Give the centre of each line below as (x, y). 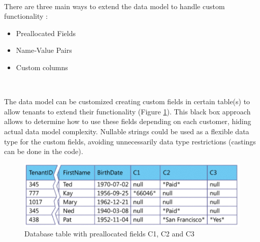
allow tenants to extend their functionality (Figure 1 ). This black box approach (127, 111)
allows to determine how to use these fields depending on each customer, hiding (128, 121)
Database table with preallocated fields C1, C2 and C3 (109, 234)
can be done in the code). (44, 151)
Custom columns (42, 67)
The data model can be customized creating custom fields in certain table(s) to (127, 101)
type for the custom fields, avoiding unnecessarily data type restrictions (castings (130, 141)
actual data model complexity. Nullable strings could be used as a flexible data (127, 131)
